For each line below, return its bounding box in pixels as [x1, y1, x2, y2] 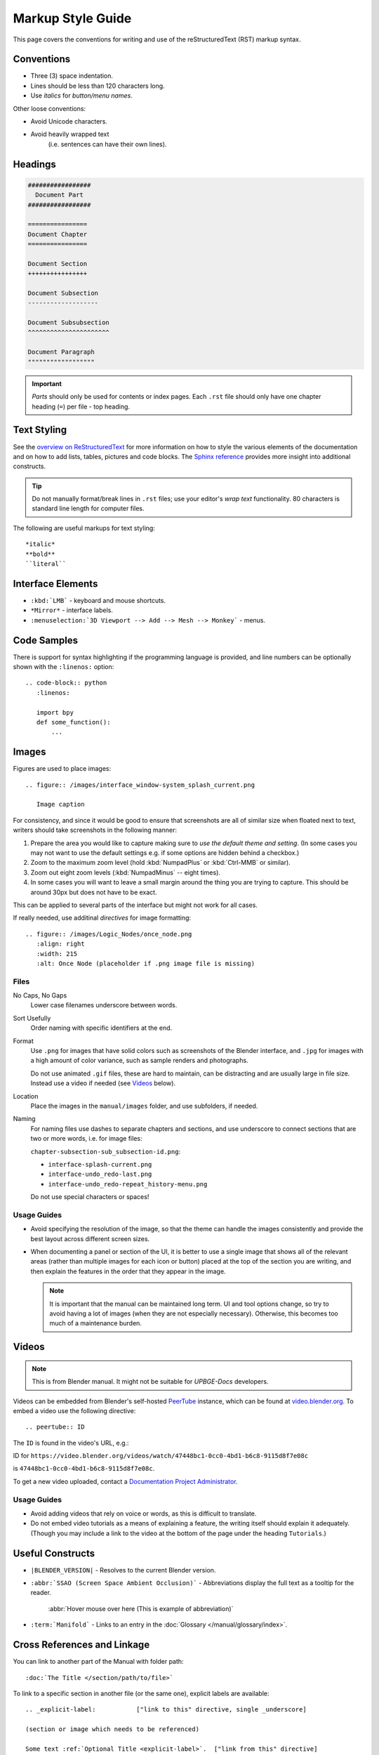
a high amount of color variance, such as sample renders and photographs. [30, 1057, 248, 1065]
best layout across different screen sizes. [30, 1234, 150, 1243]
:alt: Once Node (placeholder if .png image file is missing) [36, 959, 255, 967]
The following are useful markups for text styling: [13, 524, 156, 532]
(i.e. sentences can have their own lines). [48, 140, 167, 148]
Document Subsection [27, 289, 98, 298]
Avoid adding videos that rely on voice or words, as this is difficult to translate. [30, 1509, 257, 1518]
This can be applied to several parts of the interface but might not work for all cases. [13, 901, 258, 909]
